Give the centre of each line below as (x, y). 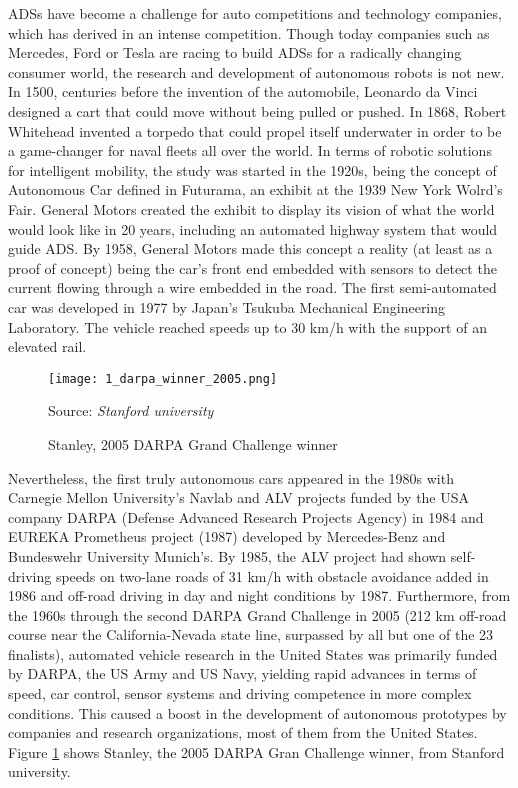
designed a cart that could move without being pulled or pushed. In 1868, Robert (257, 110)
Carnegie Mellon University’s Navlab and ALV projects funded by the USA (239, 497)
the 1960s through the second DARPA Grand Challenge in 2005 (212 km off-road (257, 614)
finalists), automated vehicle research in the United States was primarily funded (253, 653)
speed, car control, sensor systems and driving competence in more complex (240, 693)
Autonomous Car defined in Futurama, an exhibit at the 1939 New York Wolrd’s (255, 189)
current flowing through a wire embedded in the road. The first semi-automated (252, 287)
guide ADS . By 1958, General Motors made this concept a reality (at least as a (250, 248)
